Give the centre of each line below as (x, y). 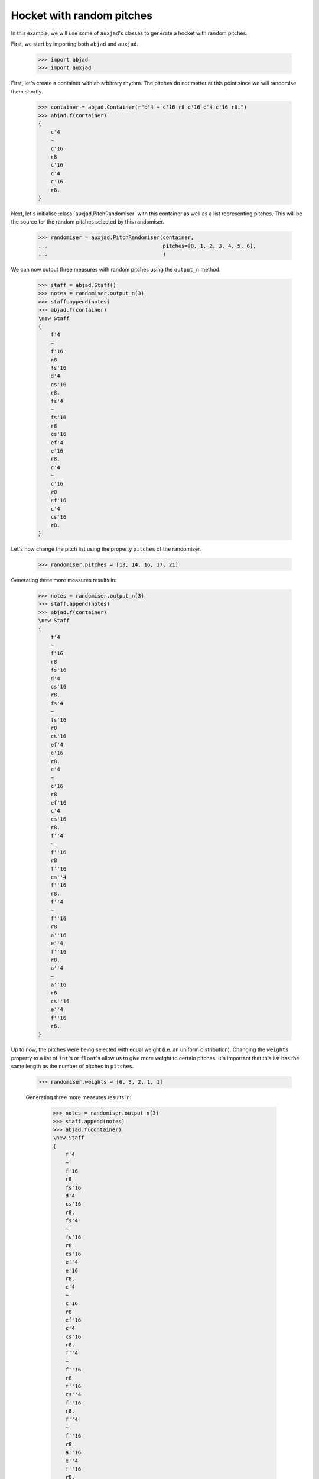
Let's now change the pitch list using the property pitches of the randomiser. (106, 549)
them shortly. (27, 91)
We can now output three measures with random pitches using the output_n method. (116, 270)
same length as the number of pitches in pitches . (72, 1066)
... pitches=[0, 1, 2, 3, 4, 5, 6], (147, 246)
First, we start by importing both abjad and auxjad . (75, 44)
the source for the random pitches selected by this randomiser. (88, 222)
